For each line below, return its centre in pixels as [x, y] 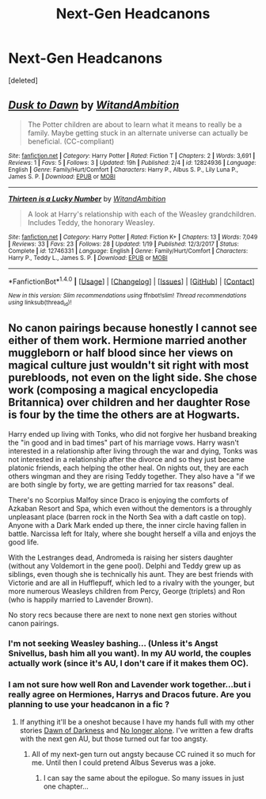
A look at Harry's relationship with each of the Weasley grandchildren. [142, 214]
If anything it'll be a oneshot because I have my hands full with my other [137, 721]
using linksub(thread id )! [40, 303]
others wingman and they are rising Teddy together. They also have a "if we [132, 476]
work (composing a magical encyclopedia [114, 390]
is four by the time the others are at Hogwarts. [124, 415]
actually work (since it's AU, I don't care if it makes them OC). [129, 663]
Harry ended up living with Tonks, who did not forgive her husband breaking [133, 434]
